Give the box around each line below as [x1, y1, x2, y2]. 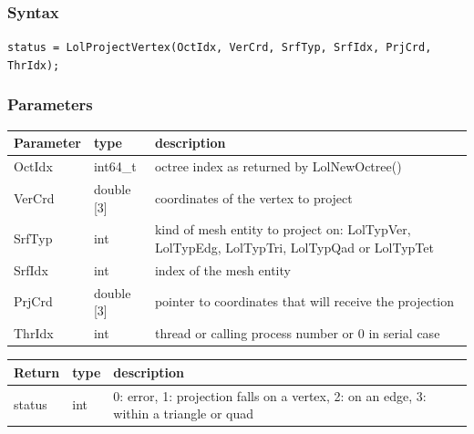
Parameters [7, 93, 93, 116]
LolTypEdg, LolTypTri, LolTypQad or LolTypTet [154, 237, 434, 256]
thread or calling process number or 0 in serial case [154, 324, 440, 343]
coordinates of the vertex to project [154, 188, 353, 207]
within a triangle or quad [113, 404, 254, 423]
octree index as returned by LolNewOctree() [154, 157, 402, 176]
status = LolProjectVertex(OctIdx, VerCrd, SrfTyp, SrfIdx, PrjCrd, [7, 41, 432, 55]
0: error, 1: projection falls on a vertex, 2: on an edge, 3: [113, 386, 427, 405]
